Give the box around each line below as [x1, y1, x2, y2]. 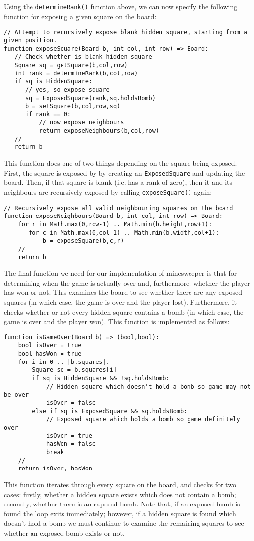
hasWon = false [46, 440, 96, 448]
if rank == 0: [25, 110, 71, 118]
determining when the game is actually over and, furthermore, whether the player [4, 277, 250, 288]
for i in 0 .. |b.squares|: [18, 358, 110, 365]
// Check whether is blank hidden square [14, 53, 152, 61]
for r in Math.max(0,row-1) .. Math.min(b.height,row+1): [18, 220, 212, 228]
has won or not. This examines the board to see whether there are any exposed [4, 287, 242, 297]
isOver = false [46, 399, 96, 406]
